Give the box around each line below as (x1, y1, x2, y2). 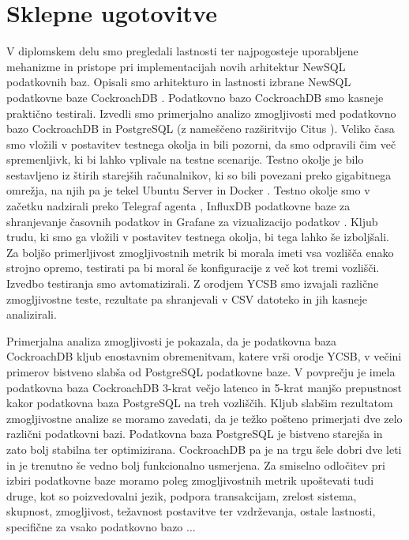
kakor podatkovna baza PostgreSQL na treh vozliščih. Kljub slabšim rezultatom (6, 395, 393, 411)
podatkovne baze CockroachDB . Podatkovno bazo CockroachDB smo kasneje (6, 89, 384, 105)
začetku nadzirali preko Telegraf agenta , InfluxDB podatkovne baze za (6, 198, 351, 214)
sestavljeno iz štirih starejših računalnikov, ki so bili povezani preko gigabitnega (6, 166, 392, 183)
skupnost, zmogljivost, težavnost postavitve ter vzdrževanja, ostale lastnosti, (6, 503, 376, 519)
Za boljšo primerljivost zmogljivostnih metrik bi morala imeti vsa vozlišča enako (6, 244, 394, 260)
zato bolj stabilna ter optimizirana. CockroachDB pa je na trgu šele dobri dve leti (6, 440, 402, 457)
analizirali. (6, 306, 57, 323)
